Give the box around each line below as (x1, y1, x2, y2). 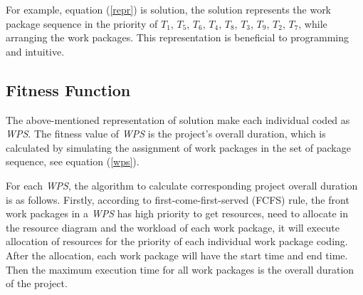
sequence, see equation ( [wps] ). (6, 154, 140, 169)
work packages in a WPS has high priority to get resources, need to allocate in (6, 206, 349, 221)
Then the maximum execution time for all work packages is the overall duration (6, 262, 354, 276)
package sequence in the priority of (6, 16, 158, 31)
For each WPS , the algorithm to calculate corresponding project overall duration (6, 177, 358, 192)
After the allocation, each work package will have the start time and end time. (6, 247, 348, 262)
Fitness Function (6, 78, 131, 100)
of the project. (6, 276, 68, 291)
